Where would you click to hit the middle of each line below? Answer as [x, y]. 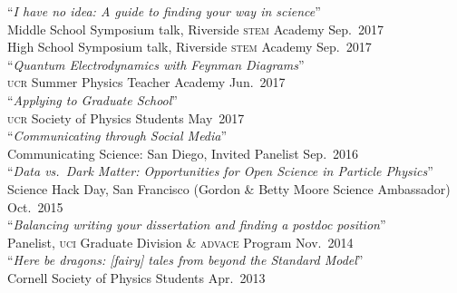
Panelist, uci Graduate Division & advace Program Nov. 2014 [180, 242]
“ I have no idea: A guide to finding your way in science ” [164, 11]
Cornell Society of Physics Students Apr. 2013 [136, 277]
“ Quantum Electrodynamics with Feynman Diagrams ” [156, 64]
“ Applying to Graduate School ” [92, 99]
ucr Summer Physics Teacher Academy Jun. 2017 [146, 82]
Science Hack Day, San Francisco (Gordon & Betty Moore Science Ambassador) [229, 188]
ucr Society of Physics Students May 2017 [126, 117]
